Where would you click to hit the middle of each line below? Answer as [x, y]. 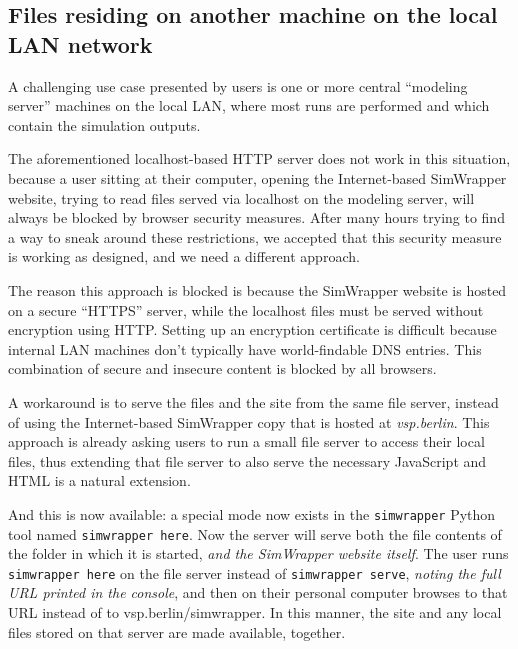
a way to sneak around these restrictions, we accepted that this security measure [255, 236]
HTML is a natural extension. [99, 480]
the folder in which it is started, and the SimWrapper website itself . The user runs [258, 553]
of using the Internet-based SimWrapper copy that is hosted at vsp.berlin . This [249, 421]
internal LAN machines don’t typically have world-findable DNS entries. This [245, 348]
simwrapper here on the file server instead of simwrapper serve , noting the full [254, 572]
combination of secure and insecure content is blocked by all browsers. [222, 368]
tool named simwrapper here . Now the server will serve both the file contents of [255, 533]
